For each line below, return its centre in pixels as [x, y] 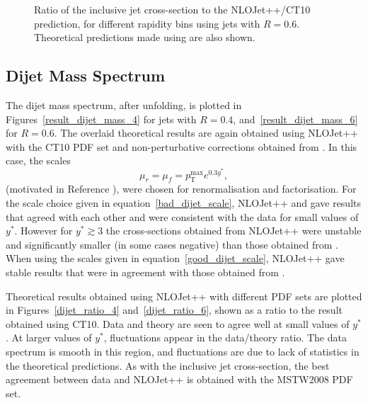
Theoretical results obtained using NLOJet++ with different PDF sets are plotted [184, 296]
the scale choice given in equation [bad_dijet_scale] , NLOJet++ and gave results [184, 202]
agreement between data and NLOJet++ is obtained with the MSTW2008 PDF [179, 379]
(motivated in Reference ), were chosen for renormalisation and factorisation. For [181, 189]
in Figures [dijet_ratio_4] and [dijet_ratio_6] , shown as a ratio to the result [174, 310]
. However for [44, 231]
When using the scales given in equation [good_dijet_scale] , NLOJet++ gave [175, 258]
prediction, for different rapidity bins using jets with [147, 23]
